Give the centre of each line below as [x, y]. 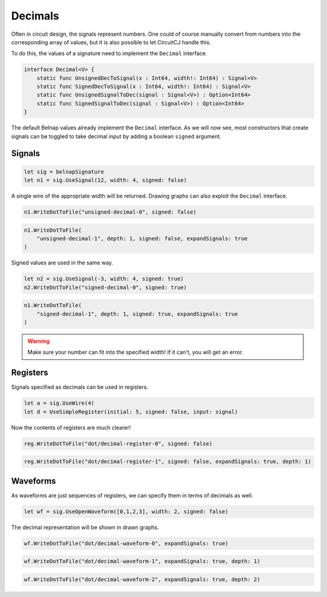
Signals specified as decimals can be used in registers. [80, 387]
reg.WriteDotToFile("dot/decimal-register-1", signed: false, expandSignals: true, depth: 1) [168, 462]
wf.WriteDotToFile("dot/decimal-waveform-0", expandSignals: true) [126, 543]
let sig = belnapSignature [64, 172]
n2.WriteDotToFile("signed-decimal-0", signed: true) [105, 287]
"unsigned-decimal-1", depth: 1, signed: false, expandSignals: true [142, 238]
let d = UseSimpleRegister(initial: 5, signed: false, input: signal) [131, 412]
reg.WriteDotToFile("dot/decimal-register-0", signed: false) [118, 444]
